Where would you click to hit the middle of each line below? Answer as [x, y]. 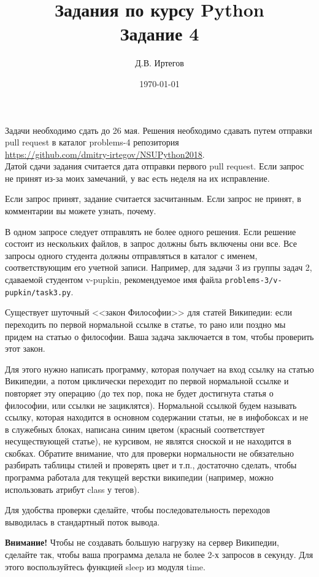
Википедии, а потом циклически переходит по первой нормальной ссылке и [147, 381]
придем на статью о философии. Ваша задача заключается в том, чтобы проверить [159, 336]
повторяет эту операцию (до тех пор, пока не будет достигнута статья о [139, 393]
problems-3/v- [253, 281]
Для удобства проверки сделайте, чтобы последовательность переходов [138, 510]
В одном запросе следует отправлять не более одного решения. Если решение [151, 231]
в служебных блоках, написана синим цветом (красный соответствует [135, 429]
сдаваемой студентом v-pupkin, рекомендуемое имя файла [113, 280]
